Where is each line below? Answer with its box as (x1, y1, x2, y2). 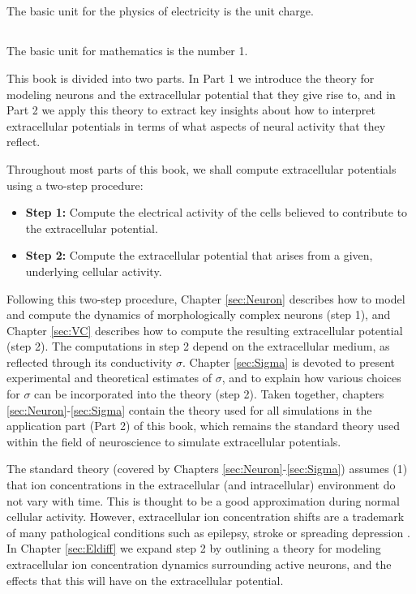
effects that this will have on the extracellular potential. (6, 571, 284, 588)
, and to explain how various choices (221, 369, 401, 386)
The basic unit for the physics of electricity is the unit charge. (6, 2, 314, 19)
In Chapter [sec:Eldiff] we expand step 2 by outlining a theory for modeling (6, 540, 381, 557)
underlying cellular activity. (25, 262, 162, 279)
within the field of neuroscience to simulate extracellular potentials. (6, 433, 341, 450)
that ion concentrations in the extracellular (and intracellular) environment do (6, 476, 396, 493)
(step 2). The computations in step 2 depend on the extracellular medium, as (6, 338, 390, 355)
